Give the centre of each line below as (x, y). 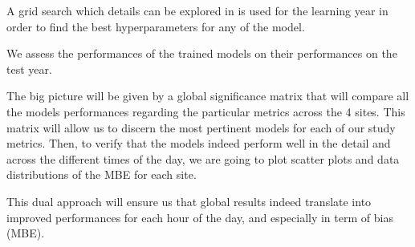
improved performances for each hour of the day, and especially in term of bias (200, 217)
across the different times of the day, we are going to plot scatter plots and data (203, 158)
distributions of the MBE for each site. (102, 174)
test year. (29, 69)
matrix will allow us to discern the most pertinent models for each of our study (201, 127)
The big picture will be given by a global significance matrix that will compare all (208, 96)
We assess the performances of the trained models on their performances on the (202, 53)
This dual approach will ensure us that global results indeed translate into (189, 201)
